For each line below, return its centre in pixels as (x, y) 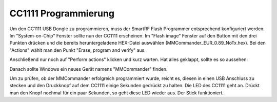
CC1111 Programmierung (62, 13)
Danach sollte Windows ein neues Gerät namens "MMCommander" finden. (88, 69)
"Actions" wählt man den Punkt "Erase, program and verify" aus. (78, 50)
